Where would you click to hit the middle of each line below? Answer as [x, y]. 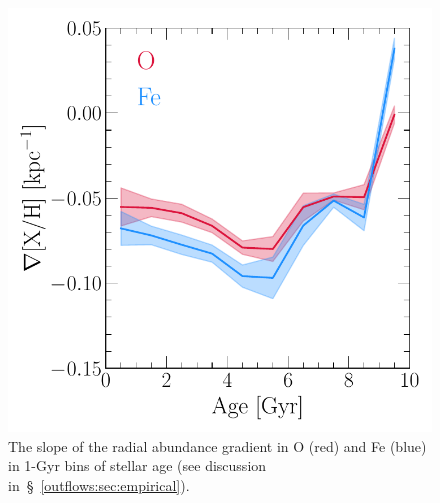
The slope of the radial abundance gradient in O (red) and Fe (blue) [217, 445]
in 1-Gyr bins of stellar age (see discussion [137, 465]
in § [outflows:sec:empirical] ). [99, 484]
